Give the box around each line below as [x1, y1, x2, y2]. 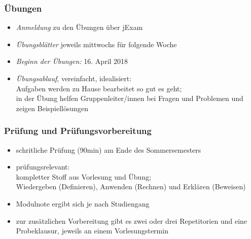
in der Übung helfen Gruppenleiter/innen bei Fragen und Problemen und [16, 93, 243, 104]
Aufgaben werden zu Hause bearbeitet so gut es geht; [16, 83, 182, 93]
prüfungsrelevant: [16, 161, 70, 172]
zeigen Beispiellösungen [16, 103, 89, 113]
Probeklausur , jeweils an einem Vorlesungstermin [16, 225, 168, 236]
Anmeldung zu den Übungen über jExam [16, 22, 143, 32]
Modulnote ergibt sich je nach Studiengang [16, 198, 150, 209]
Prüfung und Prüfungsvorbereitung [4, 124, 152, 137]
